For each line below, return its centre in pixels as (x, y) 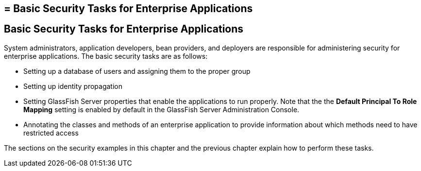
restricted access (51, 133)
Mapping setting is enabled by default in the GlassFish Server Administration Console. (161, 109)
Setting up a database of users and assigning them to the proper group (137, 71)
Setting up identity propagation (73, 86)
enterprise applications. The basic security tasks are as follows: (106, 56)
